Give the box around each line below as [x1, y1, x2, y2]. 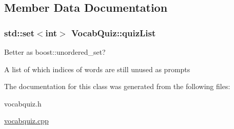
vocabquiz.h [4, 98, 42, 109]
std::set [4, 26, 34, 39]
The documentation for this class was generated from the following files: [4, 81, 230, 92]
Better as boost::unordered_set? [4, 47, 106, 57]
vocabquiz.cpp [4, 115, 49, 126]
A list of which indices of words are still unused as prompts [4, 63, 190, 74]
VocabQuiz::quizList [71, 26, 156, 39]
